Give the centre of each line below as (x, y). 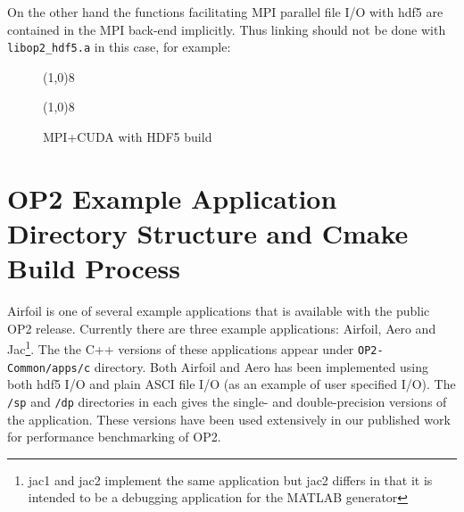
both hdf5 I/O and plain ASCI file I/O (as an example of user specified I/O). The (232, 384)
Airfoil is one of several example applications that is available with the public (219, 311)
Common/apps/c (49, 368)
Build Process (94, 268)
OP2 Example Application (172, 198)
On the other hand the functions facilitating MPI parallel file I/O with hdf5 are (225, 12)
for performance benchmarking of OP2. (114, 437)
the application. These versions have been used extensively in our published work (229, 419)
